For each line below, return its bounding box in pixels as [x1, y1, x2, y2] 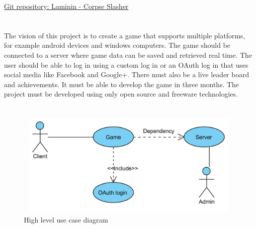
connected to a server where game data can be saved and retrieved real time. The [4, 49, 252, 60]
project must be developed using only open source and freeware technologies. [4, 89, 238, 99]
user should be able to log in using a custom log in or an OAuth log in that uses [4, 59, 249, 70]
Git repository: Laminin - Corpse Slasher [4, 1, 129, 11]
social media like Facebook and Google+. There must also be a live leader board [4, 69, 249, 80]
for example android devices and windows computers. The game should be [4, 40, 231, 50]
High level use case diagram [24, 214, 108, 225]
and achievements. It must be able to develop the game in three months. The [4, 79, 239, 89]
